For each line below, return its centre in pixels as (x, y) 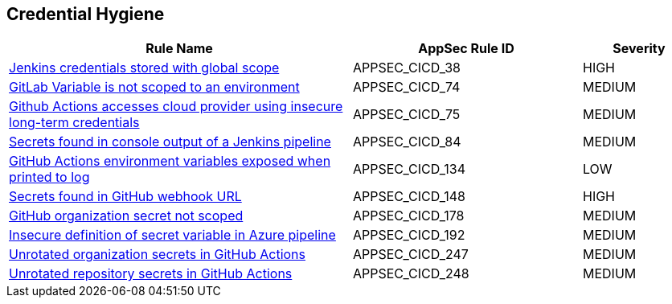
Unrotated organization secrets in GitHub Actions (157, 255)
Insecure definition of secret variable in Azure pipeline (172, 235)
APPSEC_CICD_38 (407, 68)
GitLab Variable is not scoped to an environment (154, 87)
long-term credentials (74, 123)
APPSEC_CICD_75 (407, 115)
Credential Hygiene (86, 14)
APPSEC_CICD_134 (409, 169)
